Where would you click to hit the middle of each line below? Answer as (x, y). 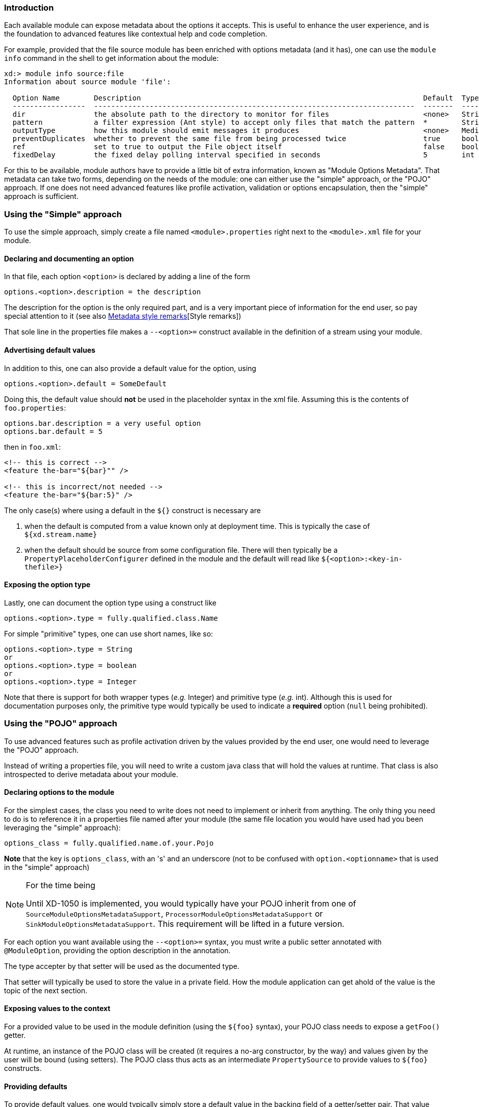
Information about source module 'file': (88, 82)
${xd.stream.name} (61, 534)
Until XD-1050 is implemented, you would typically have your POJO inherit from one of (191, 903)
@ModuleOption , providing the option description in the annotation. (117, 950)
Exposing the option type (47, 585)
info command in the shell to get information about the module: (112, 58)
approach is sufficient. (41, 196)
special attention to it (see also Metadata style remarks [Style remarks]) (123, 316)
